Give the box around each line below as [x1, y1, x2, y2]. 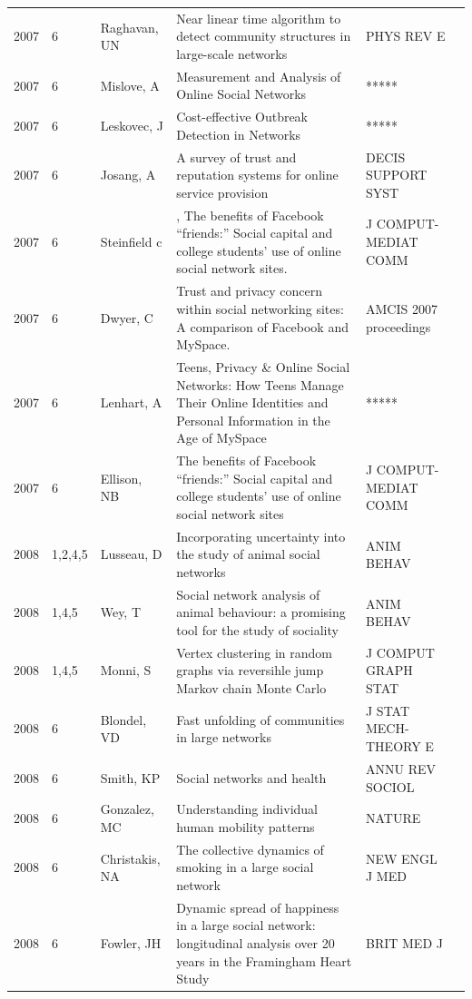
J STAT [365, 700, 410, 720]
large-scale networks [176, 44, 288, 63]
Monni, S [100, 661, 152, 680]
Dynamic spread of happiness [176, 897, 339, 916]
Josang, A [100, 165, 156, 184]
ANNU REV [365, 759, 436, 778]
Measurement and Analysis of [176, 66, 341, 85]
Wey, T [100, 602, 142, 622]
